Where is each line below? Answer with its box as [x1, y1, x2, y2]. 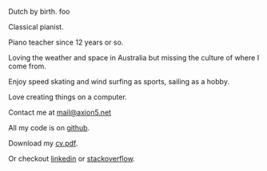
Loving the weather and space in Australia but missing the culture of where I [8, 53, 260, 62]
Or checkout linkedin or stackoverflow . [8, 154, 136, 163]
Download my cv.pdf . [8, 138, 78, 148]
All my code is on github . [8, 123, 90, 132]
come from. [8, 61, 46, 71]
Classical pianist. [8, 22, 64, 31]
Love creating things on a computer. [8, 92, 128, 102]
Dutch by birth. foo [8, 7, 70, 16]
